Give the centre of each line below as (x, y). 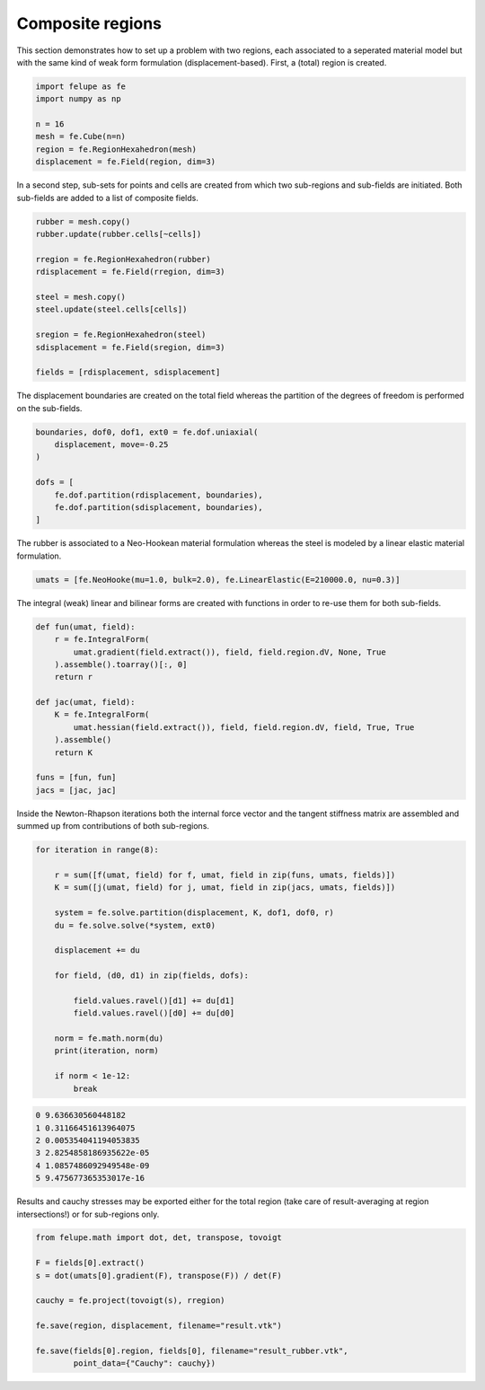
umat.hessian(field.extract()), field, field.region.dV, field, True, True (244, 727)
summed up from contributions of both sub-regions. (113, 826)
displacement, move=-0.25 (111, 445)
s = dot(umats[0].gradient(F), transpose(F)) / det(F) (159, 1276)
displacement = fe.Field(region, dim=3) (125, 162)
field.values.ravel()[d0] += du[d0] (154, 1013)
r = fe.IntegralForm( (102, 639)
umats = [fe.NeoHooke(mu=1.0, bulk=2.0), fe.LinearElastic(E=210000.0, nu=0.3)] (218, 580)
